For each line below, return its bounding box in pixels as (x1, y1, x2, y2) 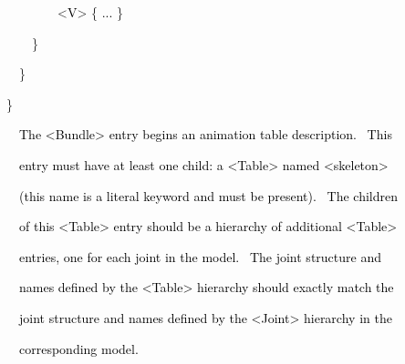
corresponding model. (18, 339, 139, 358)
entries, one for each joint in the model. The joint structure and (18, 247, 381, 266)
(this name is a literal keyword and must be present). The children (18, 186, 399, 205)
